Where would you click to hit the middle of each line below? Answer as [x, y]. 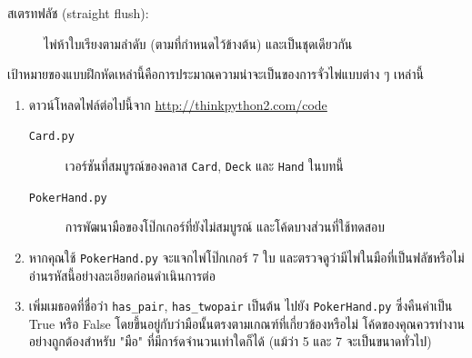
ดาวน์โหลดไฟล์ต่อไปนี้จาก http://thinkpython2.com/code [178, 104]
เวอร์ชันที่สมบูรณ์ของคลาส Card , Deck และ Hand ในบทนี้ [204, 166]
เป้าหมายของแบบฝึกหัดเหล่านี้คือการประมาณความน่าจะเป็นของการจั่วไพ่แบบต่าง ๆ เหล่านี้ [216, 74]
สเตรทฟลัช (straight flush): [78, 13]
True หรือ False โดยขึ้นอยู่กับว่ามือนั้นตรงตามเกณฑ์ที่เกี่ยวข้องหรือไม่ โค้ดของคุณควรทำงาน [247, 323]
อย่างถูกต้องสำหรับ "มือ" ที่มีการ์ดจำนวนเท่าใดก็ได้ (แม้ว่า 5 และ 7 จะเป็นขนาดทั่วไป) [230, 341]
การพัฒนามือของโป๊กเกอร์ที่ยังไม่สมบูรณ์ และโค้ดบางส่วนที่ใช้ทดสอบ [225, 227]
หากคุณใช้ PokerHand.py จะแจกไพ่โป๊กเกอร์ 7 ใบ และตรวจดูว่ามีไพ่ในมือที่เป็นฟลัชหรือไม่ [246, 257]
